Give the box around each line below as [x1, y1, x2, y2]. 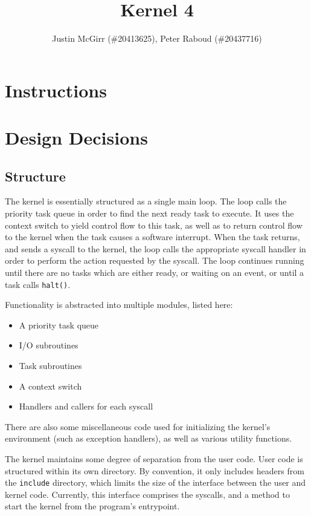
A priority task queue [19, 318, 99, 331]
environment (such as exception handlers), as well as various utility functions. [5, 432, 292, 445]
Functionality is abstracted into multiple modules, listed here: [5, 298, 233, 311]
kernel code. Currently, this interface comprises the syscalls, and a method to [5, 488, 290, 500]
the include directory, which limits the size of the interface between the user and [5, 476, 306, 489]
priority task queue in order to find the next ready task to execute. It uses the [5, 207, 294, 220]
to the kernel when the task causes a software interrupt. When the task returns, [5, 230, 300, 243]
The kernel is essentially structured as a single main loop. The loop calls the [5, 195, 287, 207]
